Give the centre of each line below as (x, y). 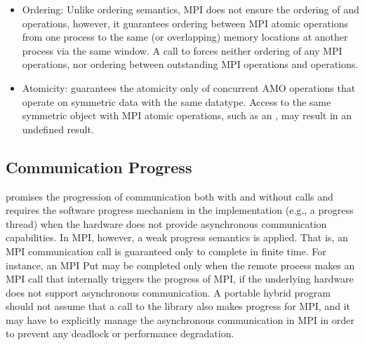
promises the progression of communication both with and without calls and (170, 196)
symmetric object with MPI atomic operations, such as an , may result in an (187, 115)
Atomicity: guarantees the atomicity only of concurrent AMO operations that (189, 87)
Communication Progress (99, 167)
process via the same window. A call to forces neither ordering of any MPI (182, 50)
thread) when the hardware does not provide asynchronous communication (166, 223)
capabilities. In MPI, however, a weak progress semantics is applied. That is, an (177, 237)
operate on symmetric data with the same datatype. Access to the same (177, 101)
